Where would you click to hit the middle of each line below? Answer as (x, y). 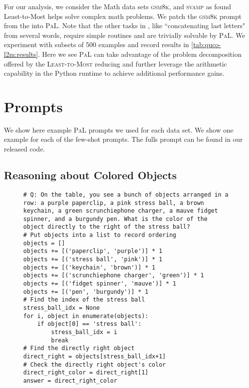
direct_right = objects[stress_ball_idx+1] (95, 356)
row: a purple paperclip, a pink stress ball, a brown (114, 203)
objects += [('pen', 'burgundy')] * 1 (86, 292)
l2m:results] (21, 54)
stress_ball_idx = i (84, 332)
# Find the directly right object (79, 348)
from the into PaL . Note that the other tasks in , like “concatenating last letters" (124, 25)
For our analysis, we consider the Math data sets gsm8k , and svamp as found (117, 6)
